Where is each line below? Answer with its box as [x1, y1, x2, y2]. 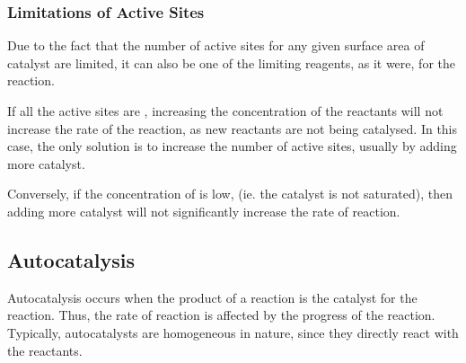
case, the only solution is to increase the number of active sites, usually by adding [7, 137, 457, 155]
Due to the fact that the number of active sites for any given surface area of [7, 36, 425, 55]
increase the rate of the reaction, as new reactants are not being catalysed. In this [7, 119, 458, 137]
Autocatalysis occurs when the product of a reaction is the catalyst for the [7, 288, 418, 306]
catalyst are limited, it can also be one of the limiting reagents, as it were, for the [7, 53, 455, 72]
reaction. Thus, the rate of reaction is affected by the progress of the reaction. [7, 305, 435, 324]
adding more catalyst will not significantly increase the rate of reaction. [7, 201, 400, 220]
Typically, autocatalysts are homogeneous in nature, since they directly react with [7, 323, 459, 341]
